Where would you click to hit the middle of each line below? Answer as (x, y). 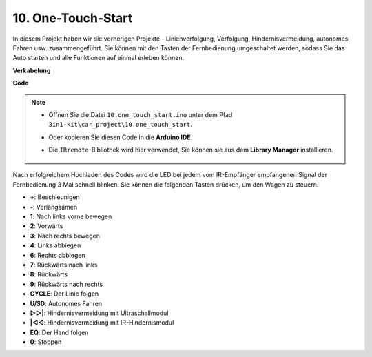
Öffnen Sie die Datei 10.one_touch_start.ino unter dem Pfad (141, 114)
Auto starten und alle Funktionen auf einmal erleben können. (99, 58)
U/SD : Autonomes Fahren (66, 303)
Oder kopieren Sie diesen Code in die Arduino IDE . (121, 137)
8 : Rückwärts (49, 274)
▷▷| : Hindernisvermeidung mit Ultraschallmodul (99, 313)
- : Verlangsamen (54, 207)
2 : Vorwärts (46, 226)
